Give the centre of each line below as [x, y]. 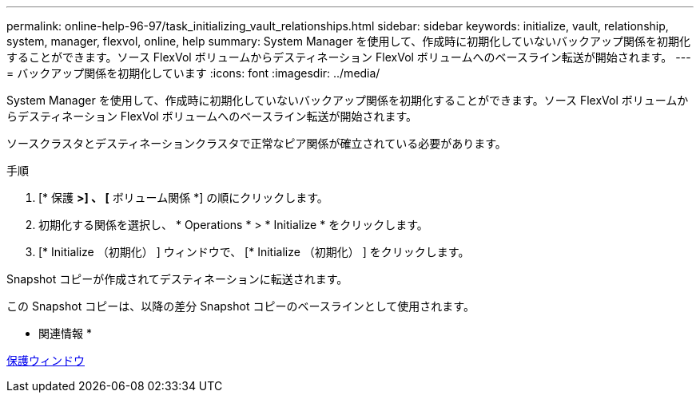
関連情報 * [65, 333]
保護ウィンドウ [46, 360]
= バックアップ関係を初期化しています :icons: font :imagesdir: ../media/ [193, 73]
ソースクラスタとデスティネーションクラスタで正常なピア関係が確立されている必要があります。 [257, 143]
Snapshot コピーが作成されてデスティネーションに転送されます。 [177, 279]
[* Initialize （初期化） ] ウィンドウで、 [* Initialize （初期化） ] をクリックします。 [254, 252]
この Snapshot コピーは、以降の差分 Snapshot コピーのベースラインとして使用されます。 [241, 306]
